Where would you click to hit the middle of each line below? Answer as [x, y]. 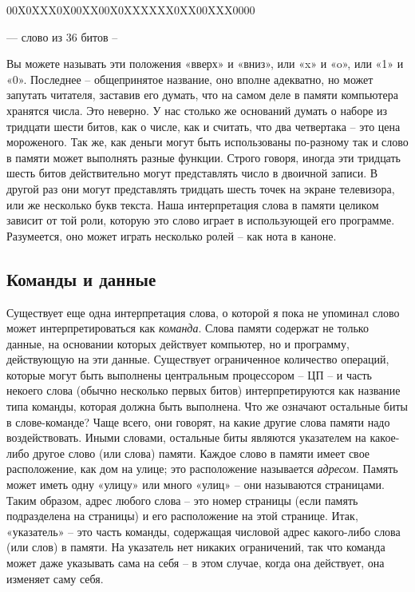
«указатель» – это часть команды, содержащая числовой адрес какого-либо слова [204, 531]
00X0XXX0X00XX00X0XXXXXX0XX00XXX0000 [131, 10]
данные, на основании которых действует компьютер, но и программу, [178, 343]
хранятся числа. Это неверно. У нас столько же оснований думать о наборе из [197, 110]
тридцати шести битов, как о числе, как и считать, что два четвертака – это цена [204, 126]
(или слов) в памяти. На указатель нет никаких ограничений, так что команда [196, 547]
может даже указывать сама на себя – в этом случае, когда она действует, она [196, 563]
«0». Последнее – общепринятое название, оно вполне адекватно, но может [190, 79]
